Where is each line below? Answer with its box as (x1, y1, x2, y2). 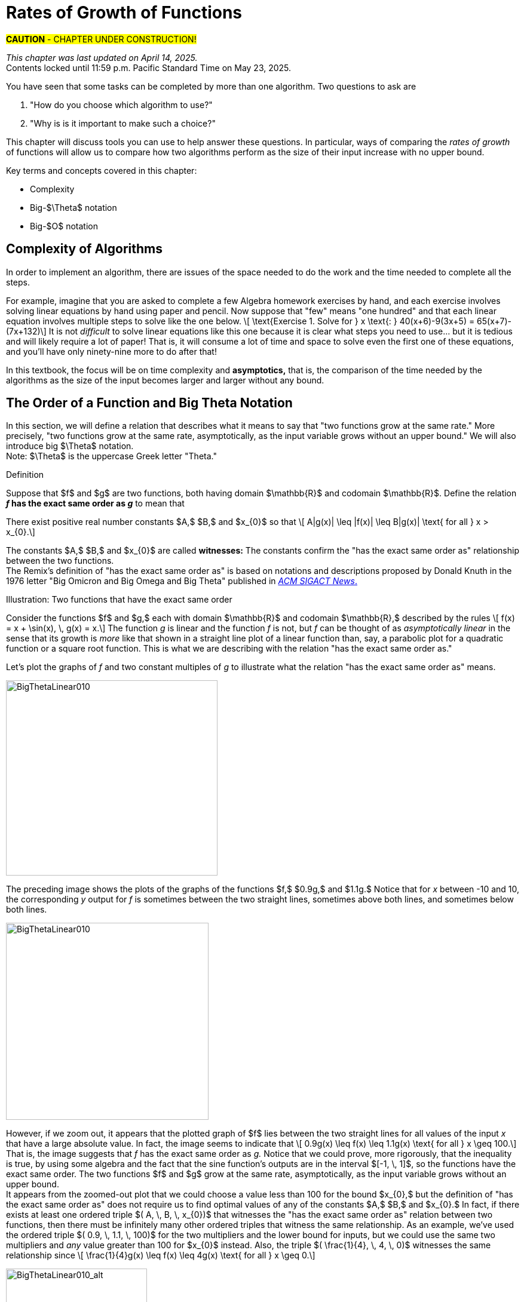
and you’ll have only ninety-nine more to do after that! (6, 346, 217, 357)
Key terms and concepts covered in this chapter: (6, 165, 197, 176)
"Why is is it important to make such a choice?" (30, 118, 216, 128)
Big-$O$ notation (30, 220, 98, 231)
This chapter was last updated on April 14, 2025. (6, 52, 198, 63)
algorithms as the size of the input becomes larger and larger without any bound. (6, 374, 324, 385)
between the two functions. (6, 555, 114, 566)
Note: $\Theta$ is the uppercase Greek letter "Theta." (6, 451, 217, 462)
